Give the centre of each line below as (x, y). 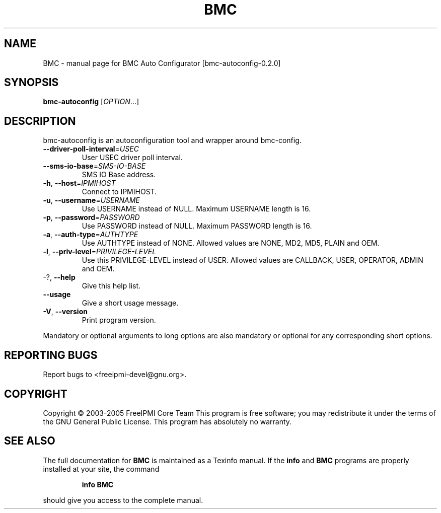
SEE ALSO (30, 441)
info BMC (98, 484)
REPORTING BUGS (51, 355)
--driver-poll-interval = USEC (91, 149)
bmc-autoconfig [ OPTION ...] (91, 102)
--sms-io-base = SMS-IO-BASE (94, 166)
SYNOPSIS (31, 83)
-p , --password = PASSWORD (91, 217)
